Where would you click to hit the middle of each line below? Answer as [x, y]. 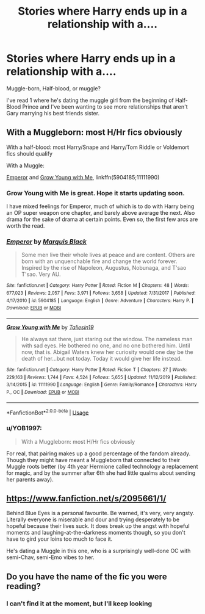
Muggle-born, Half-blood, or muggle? [53, 88]
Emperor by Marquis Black [47, 241]
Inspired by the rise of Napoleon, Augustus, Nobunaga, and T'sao [104, 268]
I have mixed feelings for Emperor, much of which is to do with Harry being [100, 206]
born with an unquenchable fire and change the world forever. [99, 261]
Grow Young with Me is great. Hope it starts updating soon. [95, 193]
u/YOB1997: [24, 428]
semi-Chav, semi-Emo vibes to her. [50, 557]
